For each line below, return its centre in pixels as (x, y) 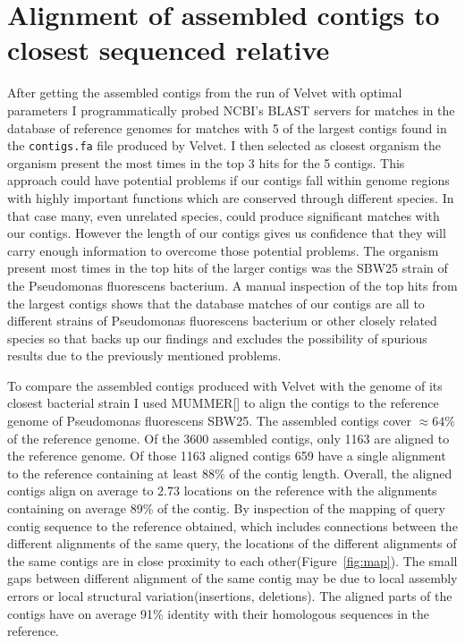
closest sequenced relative (169, 50)
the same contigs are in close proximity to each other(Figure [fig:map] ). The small (232, 560)
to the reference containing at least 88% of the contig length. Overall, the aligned (230, 473)
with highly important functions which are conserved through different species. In (231, 197)
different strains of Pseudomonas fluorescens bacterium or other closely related (222, 321)
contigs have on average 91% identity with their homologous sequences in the (219, 613)
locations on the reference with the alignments (310, 491)
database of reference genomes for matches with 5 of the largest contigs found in (227, 127)
